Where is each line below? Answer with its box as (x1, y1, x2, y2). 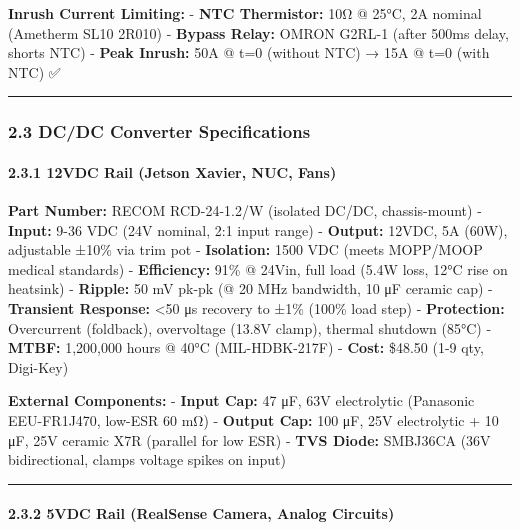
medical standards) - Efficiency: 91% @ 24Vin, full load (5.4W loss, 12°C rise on (8, 258, 508, 279)
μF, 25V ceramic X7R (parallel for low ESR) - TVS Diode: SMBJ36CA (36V (8, 429, 491, 450)
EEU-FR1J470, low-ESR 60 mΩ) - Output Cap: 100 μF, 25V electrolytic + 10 (8, 409, 499, 430)
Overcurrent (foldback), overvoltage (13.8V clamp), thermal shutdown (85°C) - (8, 317, 492, 338)
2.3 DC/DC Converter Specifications (8, 119, 311, 144)
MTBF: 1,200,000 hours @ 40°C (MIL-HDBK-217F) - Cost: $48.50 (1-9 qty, (8, 337, 484, 358)
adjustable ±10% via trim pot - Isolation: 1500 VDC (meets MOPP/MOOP (8, 239, 483, 260)
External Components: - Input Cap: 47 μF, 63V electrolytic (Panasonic (8, 390, 475, 411)
